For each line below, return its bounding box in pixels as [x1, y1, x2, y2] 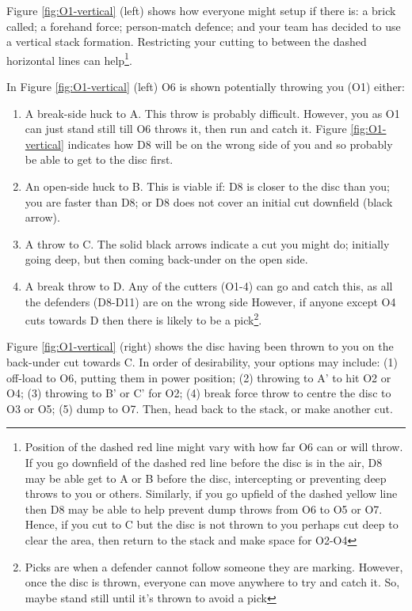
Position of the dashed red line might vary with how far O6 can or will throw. [25, 438, 403, 455]
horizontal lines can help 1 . [6, 49, 132, 68]
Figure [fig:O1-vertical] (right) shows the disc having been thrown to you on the [6, 338, 394, 355]
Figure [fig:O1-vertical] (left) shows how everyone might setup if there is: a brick [6, 2, 396, 18]
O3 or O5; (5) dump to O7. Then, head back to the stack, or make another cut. [6, 400, 393, 416]
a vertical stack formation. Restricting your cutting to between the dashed [6, 33, 367, 50]
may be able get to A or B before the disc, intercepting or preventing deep [25, 469, 387, 486]
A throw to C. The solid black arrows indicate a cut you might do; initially [25, 235, 390, 252]
